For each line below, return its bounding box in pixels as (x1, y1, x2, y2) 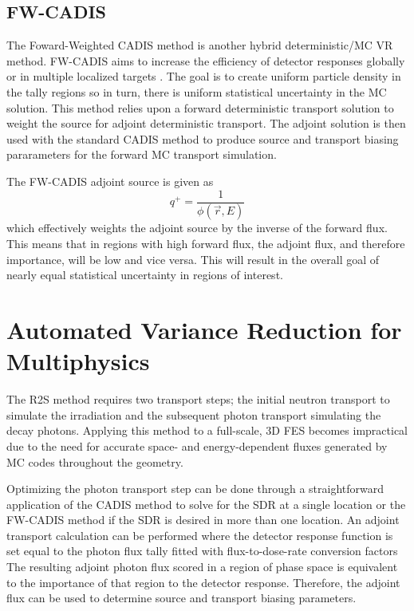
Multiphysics (6, 345, 150, 377)
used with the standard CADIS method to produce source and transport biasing (6, 130, 399, 147)
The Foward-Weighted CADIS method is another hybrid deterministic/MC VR (6, 37, 393, 53)
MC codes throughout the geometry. (6, 453, 183, 470)
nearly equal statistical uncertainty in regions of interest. (6, 266, 283, 283)
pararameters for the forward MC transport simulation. (6, 146, 277, 163)
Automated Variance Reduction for (6, 313, 402, 346)
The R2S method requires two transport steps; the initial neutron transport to (6, 391, 390, 408)
